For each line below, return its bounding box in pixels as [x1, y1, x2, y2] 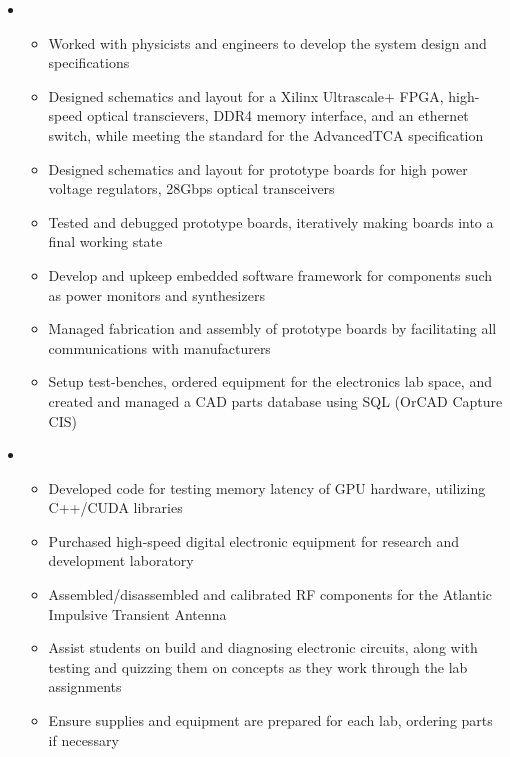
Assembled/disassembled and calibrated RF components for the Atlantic [48, 584, 493, 605]
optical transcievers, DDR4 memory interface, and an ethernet [87, 105, 469, 126]
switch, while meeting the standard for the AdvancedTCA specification [48, 124, 484, 145]
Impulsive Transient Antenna [48, 603, 227, 624]
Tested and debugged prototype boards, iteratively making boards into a [48, 211, 494, 232]
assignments [48, 676, 122, 697]
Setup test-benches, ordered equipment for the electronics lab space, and [48, 371, 492, 392]
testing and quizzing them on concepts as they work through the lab [48, 656, 468, 677]
